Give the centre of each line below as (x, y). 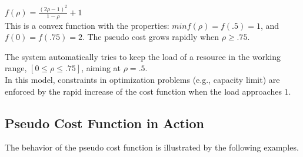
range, (16, 68)
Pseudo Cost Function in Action (104, 123)
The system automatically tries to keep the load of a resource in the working (143, 56)
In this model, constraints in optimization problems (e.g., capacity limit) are (142, 80)
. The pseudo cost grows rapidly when (150, 37)
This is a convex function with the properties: (87, 25)
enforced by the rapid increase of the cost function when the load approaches (143, 91)
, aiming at (101, 68)
